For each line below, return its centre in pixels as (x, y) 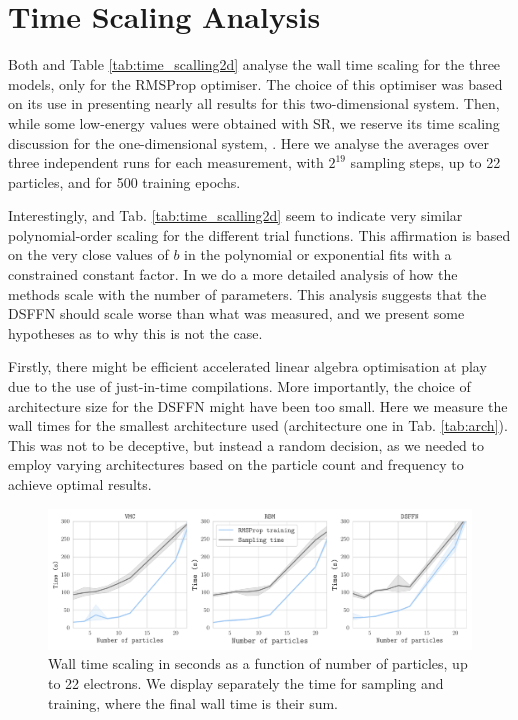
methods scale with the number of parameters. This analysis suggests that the (247, 293)
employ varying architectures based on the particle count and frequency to (236, 464)
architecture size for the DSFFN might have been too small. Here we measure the (258, 405)
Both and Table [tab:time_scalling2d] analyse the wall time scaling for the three (254, 64)
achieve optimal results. (80, 484)
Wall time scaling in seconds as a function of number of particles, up (258, 663)
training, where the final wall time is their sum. (193, 702)
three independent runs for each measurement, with (166, 162)
